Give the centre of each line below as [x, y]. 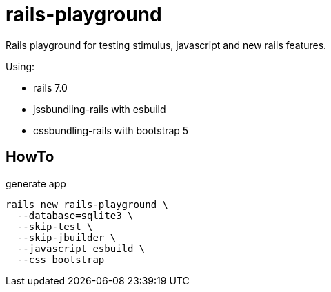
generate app [36, 183]
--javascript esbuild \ [81, 248]
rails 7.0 [50, 87]
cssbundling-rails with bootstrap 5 [111, 130]
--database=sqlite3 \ [75, 215]
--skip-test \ [55, 226]
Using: [20, 66]
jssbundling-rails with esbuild [100, 109]
